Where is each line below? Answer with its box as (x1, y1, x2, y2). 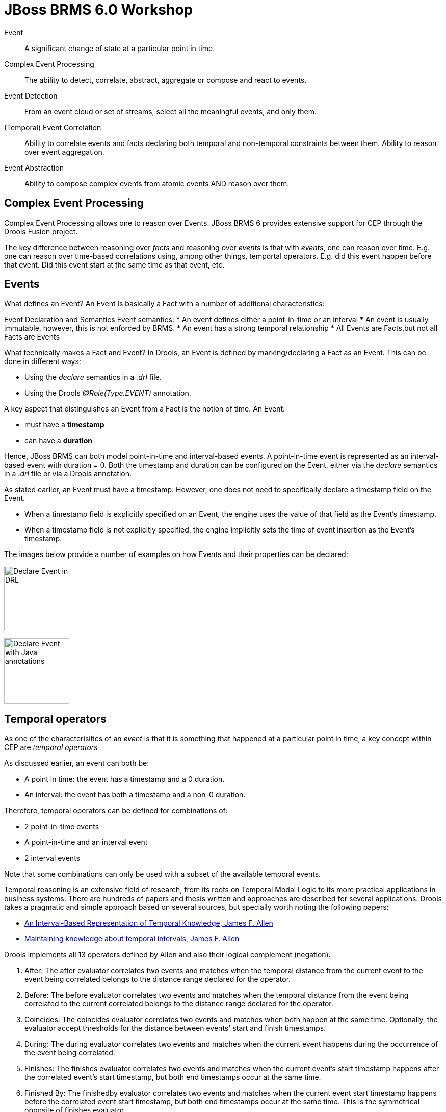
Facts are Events (4, 332, 60, 342)
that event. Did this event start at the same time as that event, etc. (4, 260, 225, 269)
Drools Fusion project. (4, 227, 78, 236)
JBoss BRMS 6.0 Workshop (4, 1, 193, 18)
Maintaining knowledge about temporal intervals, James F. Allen (24, 934, 240, 944)
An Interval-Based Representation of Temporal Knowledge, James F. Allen (24, 918, 273, 928)
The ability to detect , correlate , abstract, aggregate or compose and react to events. (24, 75, 307, 84)
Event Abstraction (4, 163, 64, 172)
